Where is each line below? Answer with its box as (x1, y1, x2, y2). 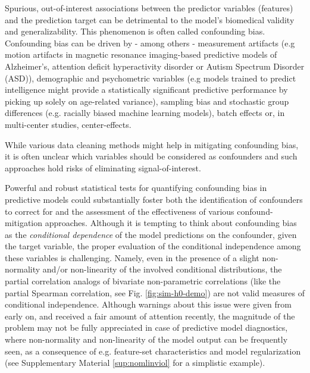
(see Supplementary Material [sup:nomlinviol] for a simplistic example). (5, 356, 265, 369)
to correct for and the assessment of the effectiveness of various (5, 205, 234, 217)
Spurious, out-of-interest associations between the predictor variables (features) (5, 2, 293, 14)
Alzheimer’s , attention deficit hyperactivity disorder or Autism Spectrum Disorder (5, 59, 305, 72)
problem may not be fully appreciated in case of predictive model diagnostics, (5, 321, 288, 334)
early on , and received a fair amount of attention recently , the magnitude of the (5, 309, 295, 322)
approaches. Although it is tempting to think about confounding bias (45, 217, 297, 229)
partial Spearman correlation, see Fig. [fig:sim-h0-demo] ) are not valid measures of (5, 286, 305, 299)
